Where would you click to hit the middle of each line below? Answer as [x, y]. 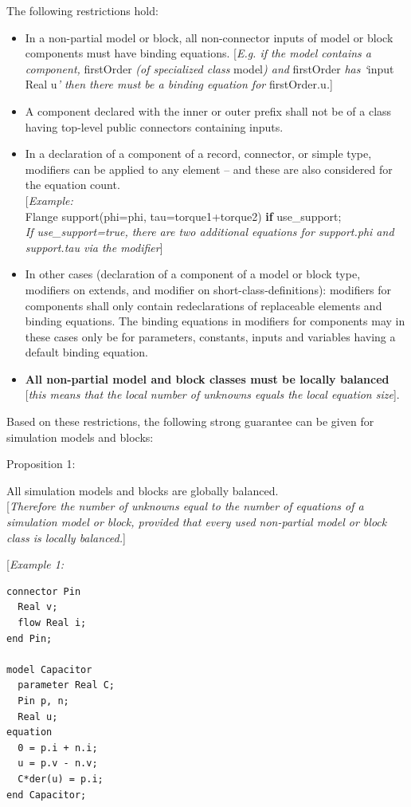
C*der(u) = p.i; [61, 779]
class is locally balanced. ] [66, 537]
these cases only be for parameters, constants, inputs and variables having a [210, 336]
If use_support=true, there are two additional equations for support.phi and [209, 232]
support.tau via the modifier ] [94, 247]
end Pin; [29, 638]
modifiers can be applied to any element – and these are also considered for [209, 169]
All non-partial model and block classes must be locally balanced [207, 378]
